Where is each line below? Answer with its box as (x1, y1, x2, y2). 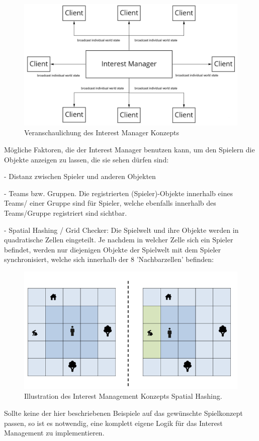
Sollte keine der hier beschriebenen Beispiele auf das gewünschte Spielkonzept (4, 407, 243, 418)
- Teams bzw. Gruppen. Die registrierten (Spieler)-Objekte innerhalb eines (4, 188, 233, 198)
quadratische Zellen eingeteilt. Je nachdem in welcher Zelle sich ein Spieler (4, 234, 233, 245)
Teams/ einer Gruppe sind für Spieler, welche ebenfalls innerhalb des (4, 198, 216, 208)
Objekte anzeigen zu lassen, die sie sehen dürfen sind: (4, 154, 169, 164)
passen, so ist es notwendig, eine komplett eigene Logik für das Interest (4, 417, 223, 428)
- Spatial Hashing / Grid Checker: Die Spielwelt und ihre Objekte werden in (4, 224, 239, 235)
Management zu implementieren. (4, 427, 105, 438)
